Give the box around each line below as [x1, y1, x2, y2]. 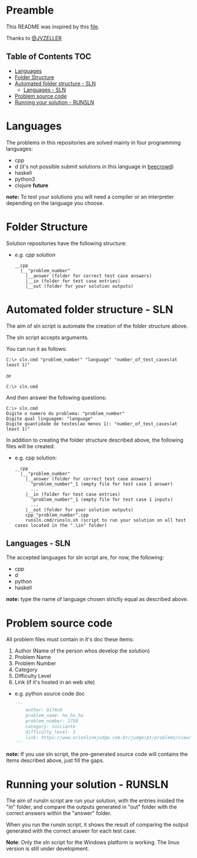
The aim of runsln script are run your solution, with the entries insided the [6, 797, 184, 804]
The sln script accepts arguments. [6, 334, 89, 341]
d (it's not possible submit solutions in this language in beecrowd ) [14, 163, 174, 170]
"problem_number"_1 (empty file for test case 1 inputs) [30, 497, 173, 503]
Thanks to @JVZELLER [6, 34, 62, 41]
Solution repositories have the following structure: [6, 240, 127, 247]
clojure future [14, 181, 49, 189]
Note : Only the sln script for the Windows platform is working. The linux [6, 839, 180, 846]
